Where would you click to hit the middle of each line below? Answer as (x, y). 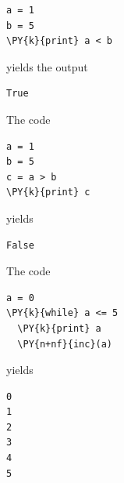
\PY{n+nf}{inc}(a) (65, 344)
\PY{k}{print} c (48, 192)
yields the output (47, 66)
